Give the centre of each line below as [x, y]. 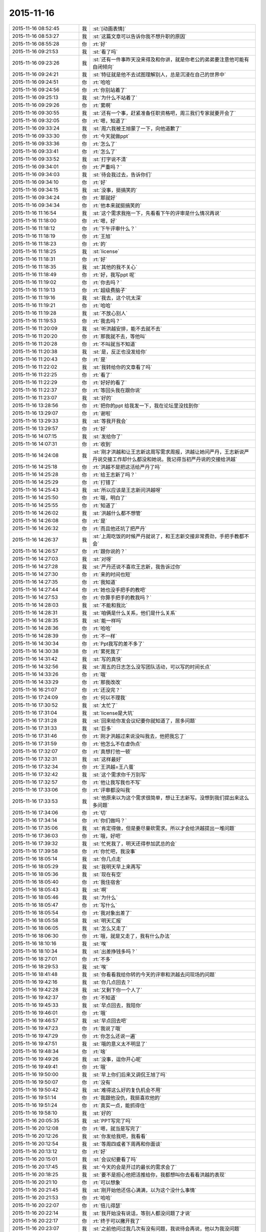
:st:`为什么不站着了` [115, 98]
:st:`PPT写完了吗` [112, 1121]
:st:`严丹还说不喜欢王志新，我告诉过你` [137, 567]
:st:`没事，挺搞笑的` [115, 190]
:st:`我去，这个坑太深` [117, 298]
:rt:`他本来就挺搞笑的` [117, 205]
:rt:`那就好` [105, 198]
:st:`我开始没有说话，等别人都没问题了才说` [142, 1213]
